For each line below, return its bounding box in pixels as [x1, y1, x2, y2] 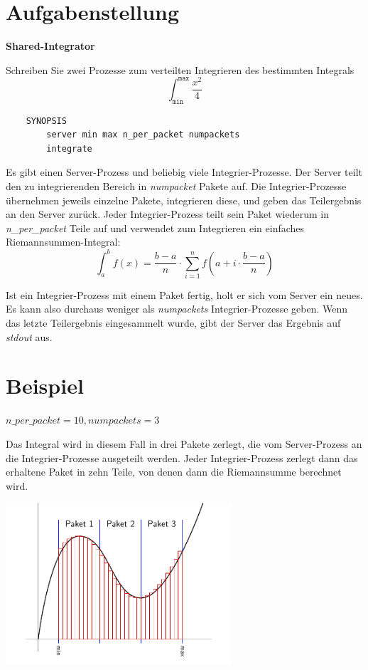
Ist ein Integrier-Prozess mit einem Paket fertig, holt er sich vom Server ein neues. [6, 287, 363, 302]
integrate [46, 143, 92, 154]
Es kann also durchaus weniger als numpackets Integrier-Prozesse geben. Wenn [6, 301, 348, 316]
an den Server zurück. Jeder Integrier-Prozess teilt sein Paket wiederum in [6, 206, 329, 221]
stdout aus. [6, 329, 53, 344]
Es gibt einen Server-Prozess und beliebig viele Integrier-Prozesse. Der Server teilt [6, 164, 362, 179]
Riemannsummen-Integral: [6, 234, 121, 249]
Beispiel [6, 371, 84, 400]
